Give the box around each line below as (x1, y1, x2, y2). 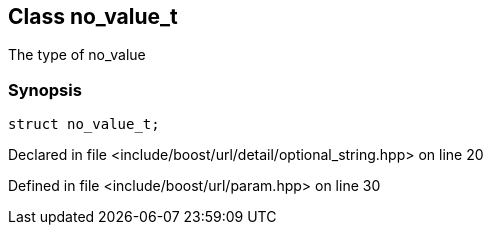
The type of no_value (8, 46, 146, 64)
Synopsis (8, 79, 82, 100)
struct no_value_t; (8, 116, 160, 133)
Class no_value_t (8, 4, 178, 29)
